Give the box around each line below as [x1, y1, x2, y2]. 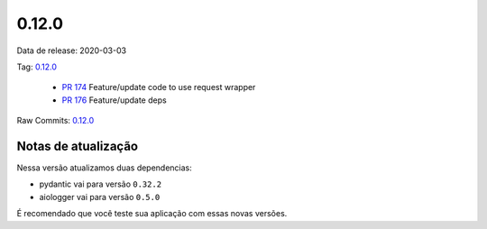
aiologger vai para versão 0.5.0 [39, 191, 161, 202]
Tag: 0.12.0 [16, 61, 58, 72]
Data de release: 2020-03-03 [16, 45, 126, 56]
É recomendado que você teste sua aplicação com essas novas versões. [16, 208, 288, 219]
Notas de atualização [16, 138, 139, 153]
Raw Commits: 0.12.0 [16, 115, 95, 126]
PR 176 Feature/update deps [61, 95, 167, 105]
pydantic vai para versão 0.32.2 [39, 179, 162, 189]
